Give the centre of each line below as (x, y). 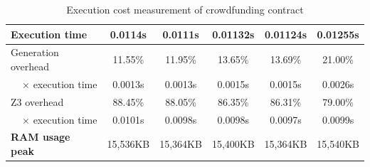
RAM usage (41, 137)
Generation (35, 52)
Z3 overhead (37, 101)
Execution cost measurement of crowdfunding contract (185, 9)
